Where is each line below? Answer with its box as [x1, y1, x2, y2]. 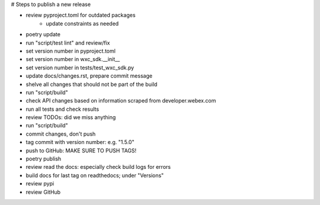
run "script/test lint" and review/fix [25, 39, 110, 46]
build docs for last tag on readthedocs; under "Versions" [25, 172, 164, 179]
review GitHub [25, 188, 61, 196]
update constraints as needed [46, 20, 119, 27]
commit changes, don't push [25, 130, 96, 137]
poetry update [25, 31, 60, 38]
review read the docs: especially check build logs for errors [25, 164, 171, 171]
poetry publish [25, 155, 62, 162]
